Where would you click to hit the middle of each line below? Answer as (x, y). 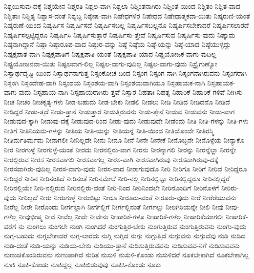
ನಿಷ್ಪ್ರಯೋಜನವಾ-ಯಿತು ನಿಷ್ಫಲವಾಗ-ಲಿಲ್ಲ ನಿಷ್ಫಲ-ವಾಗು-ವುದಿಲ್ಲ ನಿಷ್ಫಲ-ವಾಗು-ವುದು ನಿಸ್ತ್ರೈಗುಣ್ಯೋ (111, 63)
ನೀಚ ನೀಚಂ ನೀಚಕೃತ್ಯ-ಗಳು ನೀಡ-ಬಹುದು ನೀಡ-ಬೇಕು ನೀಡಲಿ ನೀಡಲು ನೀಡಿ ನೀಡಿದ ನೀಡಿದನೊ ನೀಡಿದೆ (117, 101)
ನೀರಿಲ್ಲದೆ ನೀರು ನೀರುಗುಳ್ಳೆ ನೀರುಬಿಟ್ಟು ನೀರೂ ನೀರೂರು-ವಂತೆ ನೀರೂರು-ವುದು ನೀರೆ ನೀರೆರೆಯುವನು (127, 197)
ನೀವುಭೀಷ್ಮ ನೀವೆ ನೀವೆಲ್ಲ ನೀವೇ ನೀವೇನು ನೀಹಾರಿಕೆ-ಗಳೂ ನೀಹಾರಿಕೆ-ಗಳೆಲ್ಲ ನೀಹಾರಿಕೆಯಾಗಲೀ (121, 217)
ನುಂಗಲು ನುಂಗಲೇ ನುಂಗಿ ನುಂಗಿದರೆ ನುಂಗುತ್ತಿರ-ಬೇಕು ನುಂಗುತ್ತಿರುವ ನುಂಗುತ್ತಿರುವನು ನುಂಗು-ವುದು (136, 226)
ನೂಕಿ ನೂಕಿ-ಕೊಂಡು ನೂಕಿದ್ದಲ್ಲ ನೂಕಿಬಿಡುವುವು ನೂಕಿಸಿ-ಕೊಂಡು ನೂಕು (83, 264)
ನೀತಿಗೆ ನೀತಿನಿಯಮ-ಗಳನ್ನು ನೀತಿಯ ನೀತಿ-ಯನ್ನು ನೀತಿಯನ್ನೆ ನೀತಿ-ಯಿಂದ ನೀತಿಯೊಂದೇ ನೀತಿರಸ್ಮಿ (109, 130)
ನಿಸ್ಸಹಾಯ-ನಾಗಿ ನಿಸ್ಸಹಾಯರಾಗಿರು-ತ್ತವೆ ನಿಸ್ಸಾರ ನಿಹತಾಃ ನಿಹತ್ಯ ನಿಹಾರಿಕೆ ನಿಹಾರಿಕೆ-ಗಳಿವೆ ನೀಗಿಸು (138, 92)
